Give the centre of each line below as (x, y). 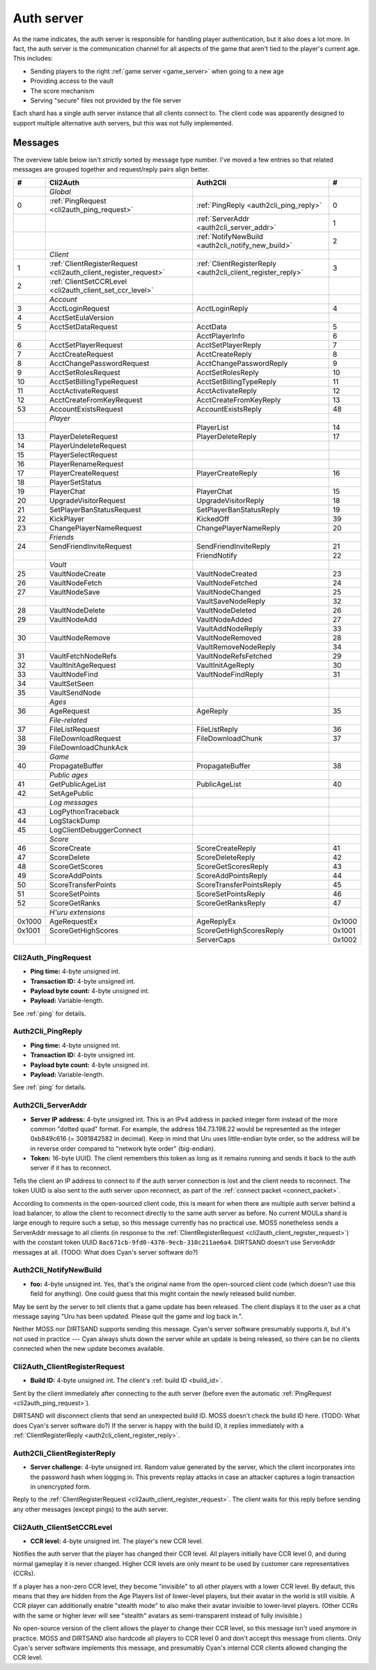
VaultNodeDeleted (226, 611)
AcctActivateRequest (84, 391)
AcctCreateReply (224, 354)
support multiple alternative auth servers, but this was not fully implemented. (123, 123)
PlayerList (212, 427)
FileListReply (217, 730)
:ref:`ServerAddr (223, 219)
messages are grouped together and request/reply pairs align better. (111, 169)
